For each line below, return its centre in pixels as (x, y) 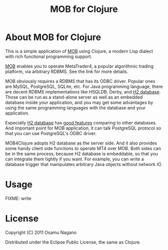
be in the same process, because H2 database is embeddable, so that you (82, 153)
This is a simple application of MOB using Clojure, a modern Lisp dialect (79, 51)
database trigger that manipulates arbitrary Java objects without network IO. (84, 164)
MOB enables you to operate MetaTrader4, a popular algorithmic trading (79, 66)
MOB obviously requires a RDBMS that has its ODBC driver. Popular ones (80, 81)
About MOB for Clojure (53, 37)
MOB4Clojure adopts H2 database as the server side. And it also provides (81, 143)
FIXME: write (18, 198)
